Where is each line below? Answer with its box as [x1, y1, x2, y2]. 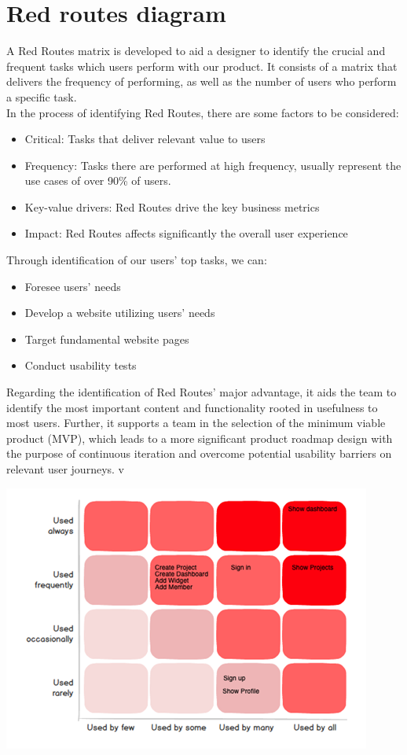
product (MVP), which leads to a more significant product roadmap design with [6, 429, 393, 446]
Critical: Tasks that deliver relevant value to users [24, 131, 266, 147]
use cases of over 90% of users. [24, 172, 171, 189]
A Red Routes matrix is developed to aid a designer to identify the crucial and [6, 42, 386, 59]
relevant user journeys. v [6, 461, 124, 477]
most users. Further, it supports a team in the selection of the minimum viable [6, 414, 386, 431]
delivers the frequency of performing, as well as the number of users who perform [6, 73, 397, 90]
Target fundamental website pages [24, 330, 189, 347]
